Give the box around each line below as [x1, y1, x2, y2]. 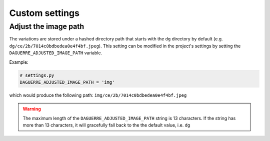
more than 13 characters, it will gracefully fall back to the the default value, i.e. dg [22, 122, 190, 128]
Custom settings [9, 7, 80, 18]
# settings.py [19, 72, 54, 78]
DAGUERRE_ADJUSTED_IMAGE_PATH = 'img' [19, 79, 115, 85]
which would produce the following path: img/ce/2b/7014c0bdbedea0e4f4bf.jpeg [9, 92, 187, 98]
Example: [9, 59, 28, 65]
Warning [22, 106, 41, 112]
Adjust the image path [9, 22, 84, 31]
